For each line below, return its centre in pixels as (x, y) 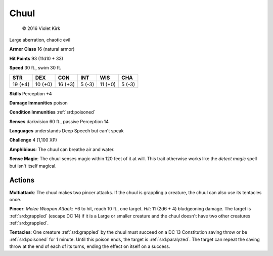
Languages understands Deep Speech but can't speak (66, 131)
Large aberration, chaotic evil (40, 40)
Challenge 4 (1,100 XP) (33, 140)
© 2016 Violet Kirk (41, 28)
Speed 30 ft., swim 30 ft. (35, 68)
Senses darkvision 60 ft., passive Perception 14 (59, 121)
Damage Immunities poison (38, 103)
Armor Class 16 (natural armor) (42, 49)
